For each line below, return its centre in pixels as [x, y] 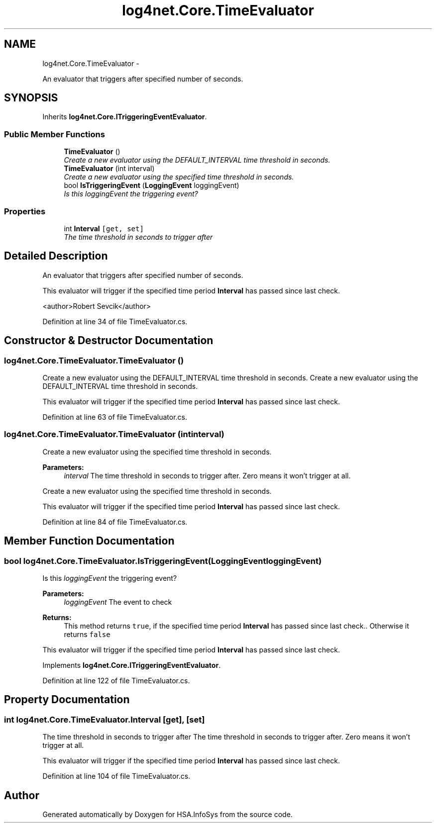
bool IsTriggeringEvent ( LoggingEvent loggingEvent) [152, 185]
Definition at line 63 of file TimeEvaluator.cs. [115, 417]
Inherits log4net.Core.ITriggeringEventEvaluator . [125, 117]
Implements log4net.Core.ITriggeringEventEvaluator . [132, 665]
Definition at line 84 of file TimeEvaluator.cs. [115, 522]
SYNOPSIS [31, 98]
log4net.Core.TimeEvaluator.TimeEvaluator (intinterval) [114, 434]
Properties [25, 211]
